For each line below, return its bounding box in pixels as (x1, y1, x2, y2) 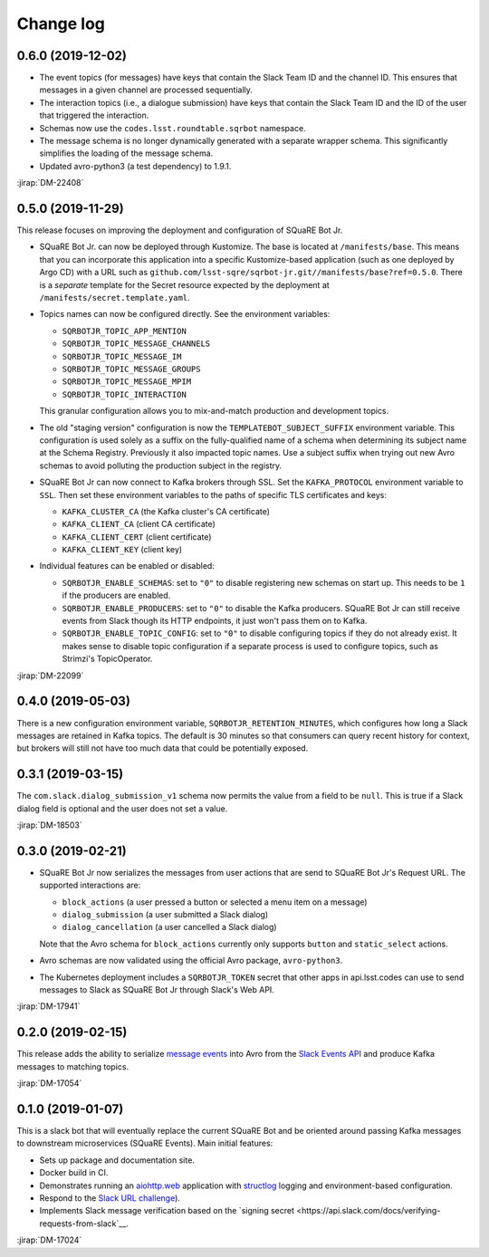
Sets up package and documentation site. (39, 1155, 195, 1166)
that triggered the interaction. (39, 110, 149, 121)
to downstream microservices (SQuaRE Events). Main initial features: (16, 1137, 273, 1149)
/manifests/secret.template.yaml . (39, 293, 190, 303)
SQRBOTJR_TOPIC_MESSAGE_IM (62, 351, 182, 361)
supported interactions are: (39, 879, 141, 891)
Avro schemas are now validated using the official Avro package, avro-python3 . (39, 955, 343, 966)
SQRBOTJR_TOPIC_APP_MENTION (62, 326, 187, 336)
